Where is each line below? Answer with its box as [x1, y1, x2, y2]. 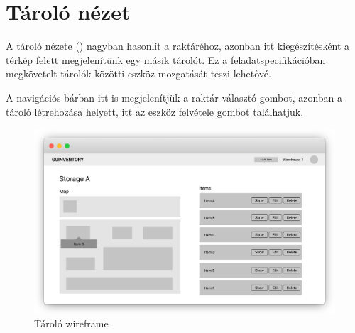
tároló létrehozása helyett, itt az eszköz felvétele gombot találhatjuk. [6, 104, 304, 119]
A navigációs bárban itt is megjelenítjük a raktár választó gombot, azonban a [6, 89, 343, 104]
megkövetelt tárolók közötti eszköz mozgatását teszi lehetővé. [6, 66, 271, 81]
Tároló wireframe [34, 316, 109, 331]
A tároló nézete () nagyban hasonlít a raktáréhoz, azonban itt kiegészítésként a [6, 38, 350, 53]
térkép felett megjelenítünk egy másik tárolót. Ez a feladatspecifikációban [6, 52, 326, 67]
